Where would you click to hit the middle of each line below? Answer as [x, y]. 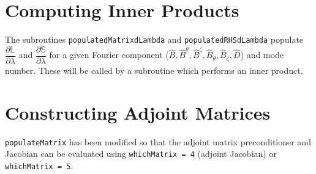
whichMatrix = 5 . [39, 165]
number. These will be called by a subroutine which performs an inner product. [154, 70]
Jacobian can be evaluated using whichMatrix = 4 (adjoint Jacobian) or [141, 154]
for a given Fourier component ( [109, 55]
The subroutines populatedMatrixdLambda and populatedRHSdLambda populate [154, 39]
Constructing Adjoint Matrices [138, 112]
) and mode [262, 55]
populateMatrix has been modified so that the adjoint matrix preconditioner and [158, 141]
